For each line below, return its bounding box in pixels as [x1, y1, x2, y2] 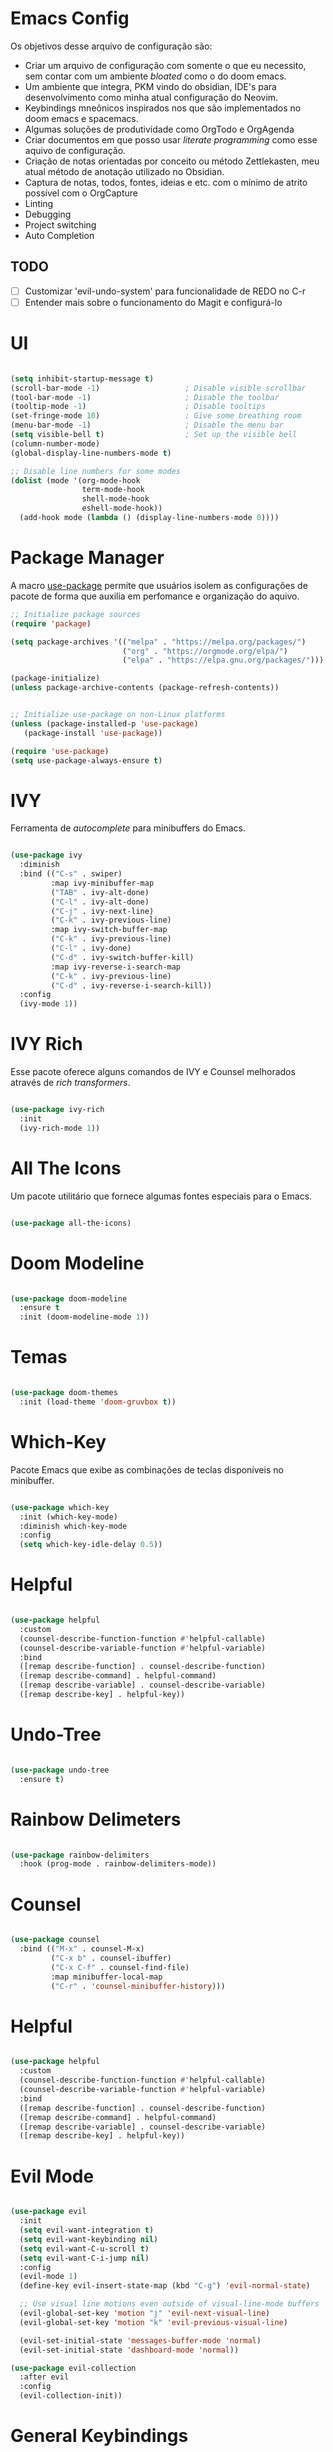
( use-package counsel [10, 1935, 101, 1945]
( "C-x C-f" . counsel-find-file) [50, 1962, 190, 1972]
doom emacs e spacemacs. [24, 112, 139, 124]
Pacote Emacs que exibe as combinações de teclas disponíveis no [10, 1463, 284, 1476]
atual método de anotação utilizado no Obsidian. [24, 165, 225, 177]
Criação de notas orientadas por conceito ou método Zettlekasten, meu [24, 155, 320, 167]
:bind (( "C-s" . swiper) [19, 869, 123, 879]
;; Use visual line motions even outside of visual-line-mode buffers [19, 2299, 320, 2309]
